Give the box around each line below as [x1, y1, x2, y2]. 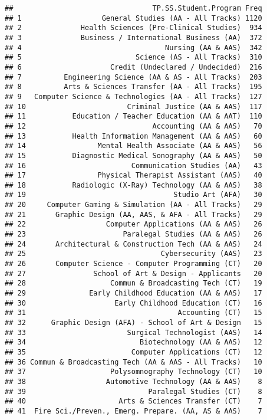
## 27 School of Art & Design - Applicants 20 [5, 269, 262, 278]
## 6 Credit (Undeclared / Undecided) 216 [5, 63, 262, 71]
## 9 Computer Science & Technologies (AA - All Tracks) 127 [5, 92, 262, 101]
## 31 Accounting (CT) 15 [5, 309, 262, 317]
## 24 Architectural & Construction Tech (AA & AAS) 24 [5, 239, 262, 248]
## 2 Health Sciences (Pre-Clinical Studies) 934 [5, 24, 262, 32]
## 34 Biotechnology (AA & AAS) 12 [5, 338, 262, 347]
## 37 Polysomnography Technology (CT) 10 [5, 367, 262, 376]
